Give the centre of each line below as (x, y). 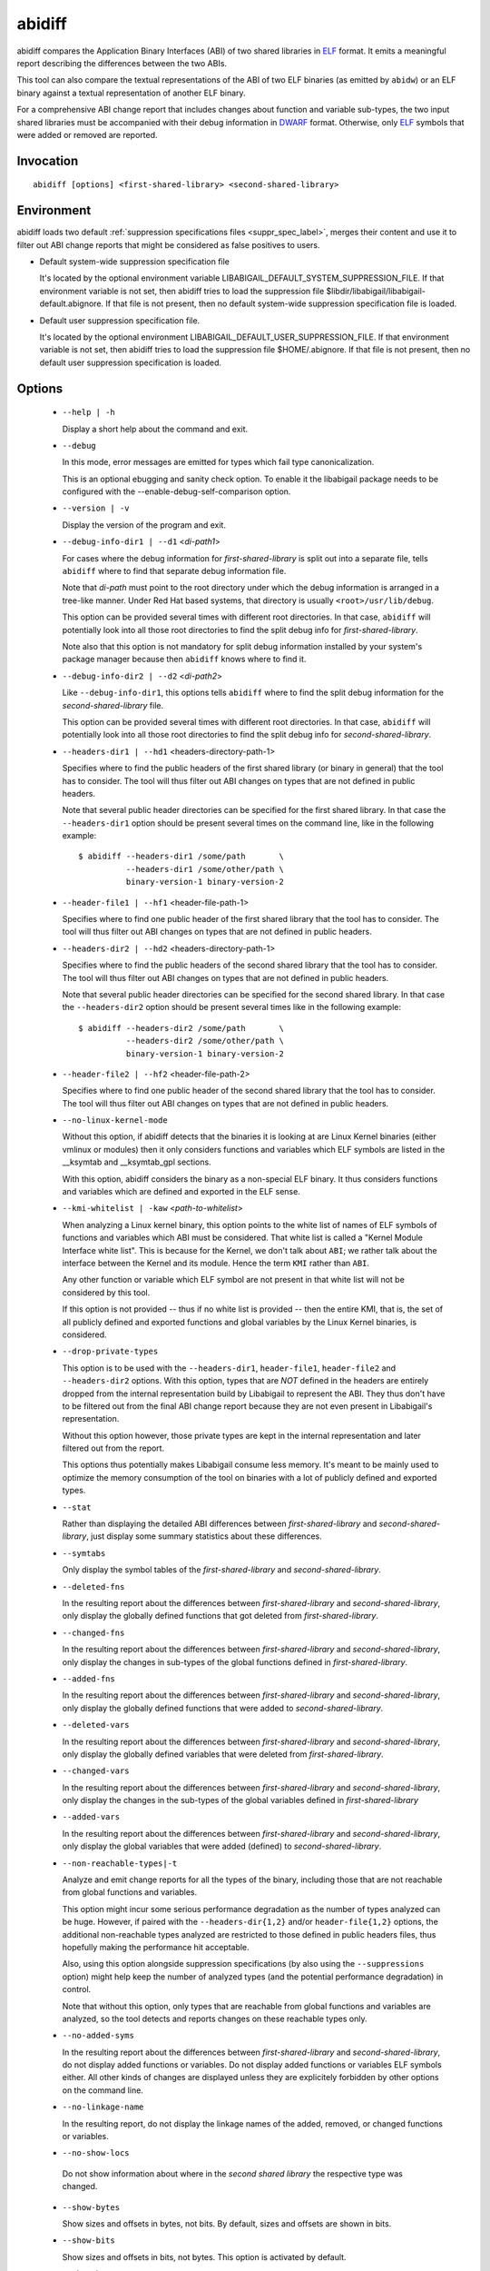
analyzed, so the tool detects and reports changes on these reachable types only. (215, 2018)
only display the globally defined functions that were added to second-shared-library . (223, 1708)
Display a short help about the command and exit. (155, 429)
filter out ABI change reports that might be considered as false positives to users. (169, 244)
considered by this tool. (106, 1292)
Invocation (48, 160)
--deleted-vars (96, 1725)
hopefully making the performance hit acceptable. (156, 1947)
